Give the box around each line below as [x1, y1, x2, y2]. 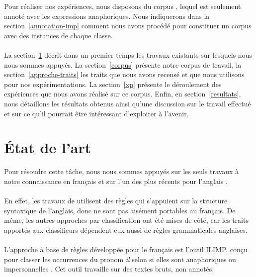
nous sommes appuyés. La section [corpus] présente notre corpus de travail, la [4, 59, 242, 70]
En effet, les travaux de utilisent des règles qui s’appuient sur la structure [4, 195, 228, 206]
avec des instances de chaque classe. [4, 30, 113, 40]
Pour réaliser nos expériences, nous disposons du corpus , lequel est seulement [4, 1, 241, 11]
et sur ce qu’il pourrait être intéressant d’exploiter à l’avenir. [4, 108, 189, 118]
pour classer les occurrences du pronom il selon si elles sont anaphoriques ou [4, 254, 236, 264]
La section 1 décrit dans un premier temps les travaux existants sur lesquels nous [4, 49, 252, 60]
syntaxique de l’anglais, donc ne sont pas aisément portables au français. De [4, 205, 236, 215]
